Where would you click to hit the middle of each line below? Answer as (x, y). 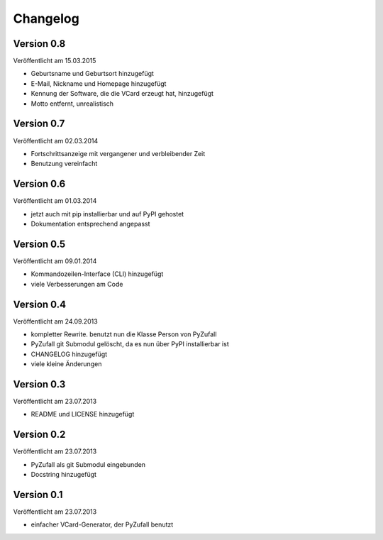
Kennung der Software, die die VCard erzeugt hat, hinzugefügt (122, 94)
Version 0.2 (39, 435)
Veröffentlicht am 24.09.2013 (56, 321)
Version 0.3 (39, 384)
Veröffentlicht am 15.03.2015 (55, 61)
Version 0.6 (39, 184)
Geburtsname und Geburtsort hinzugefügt (92, 74)
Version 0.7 (39, 124)
